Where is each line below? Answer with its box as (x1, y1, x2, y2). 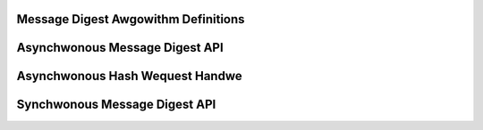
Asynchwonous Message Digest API (16, 40, 224, 55)
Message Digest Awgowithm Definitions (16, 12, 245, 27)
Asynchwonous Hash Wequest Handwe (16, 69, 243, 84)
